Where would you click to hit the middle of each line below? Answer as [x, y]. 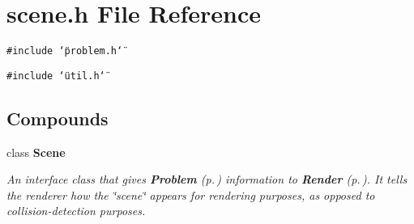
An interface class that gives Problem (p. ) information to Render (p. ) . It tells [207, 179]
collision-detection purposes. [76, 211]
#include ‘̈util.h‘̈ [56, 76]
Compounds [58, 118]
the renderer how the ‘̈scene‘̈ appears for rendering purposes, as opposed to [191, 194]
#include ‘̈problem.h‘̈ [65, 51]
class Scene [36, 152]
